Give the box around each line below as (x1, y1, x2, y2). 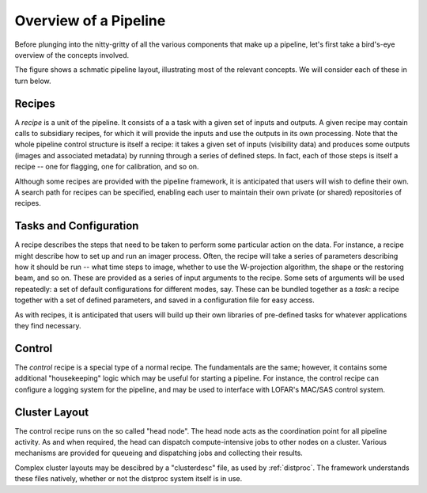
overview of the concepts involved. (14, 50, 130, 59)
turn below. (14, 76, 51, 85)
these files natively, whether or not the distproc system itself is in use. (14, 474, 243, 484)
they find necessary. (14, 321, 81, 330)
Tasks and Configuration (14, 219, 139, 233)
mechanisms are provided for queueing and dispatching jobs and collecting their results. (14, 448, 304, 458)
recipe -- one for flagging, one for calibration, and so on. (14, 162, 199, 172)
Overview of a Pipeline (14, 12, 166, 29)
